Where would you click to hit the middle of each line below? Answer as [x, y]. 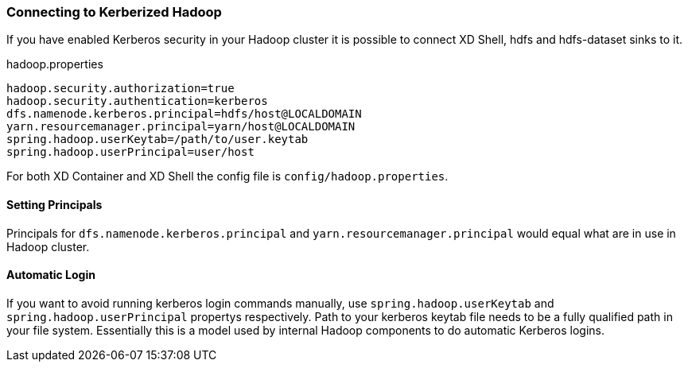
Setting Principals [54, 204]
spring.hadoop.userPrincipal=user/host [130, 152]
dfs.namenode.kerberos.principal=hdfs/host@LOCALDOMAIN [184, 114]
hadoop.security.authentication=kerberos [137, 101]
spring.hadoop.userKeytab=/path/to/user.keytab [157, 139]
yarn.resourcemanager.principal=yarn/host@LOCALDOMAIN [181, 127]
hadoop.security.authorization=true [120, 89]
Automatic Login [51, 275]
